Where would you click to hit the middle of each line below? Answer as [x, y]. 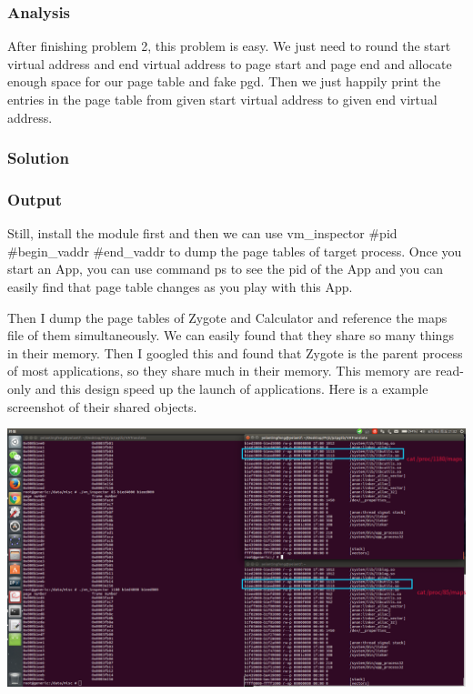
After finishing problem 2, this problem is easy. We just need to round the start [229, 46]
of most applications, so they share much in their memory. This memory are [220, 371]
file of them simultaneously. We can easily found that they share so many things [231, 335]
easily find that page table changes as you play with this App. [180, 287]
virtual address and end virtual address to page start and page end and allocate [230, 63]
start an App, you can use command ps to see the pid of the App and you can [226, 269]
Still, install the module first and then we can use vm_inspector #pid [202, 233]
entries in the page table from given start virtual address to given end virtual [222, 99]
